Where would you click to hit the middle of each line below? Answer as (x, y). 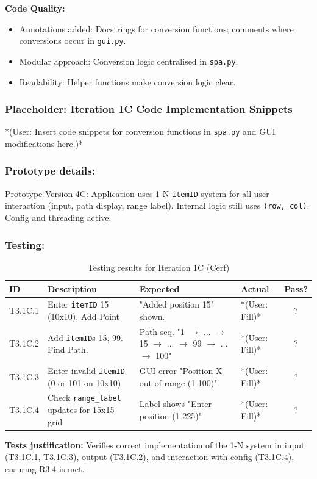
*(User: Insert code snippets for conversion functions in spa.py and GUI (140, 131)
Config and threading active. (58, 218)
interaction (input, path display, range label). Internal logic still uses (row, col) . (157, 205)
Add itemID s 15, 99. (85, 337)
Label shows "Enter (175, 404)
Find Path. (68, 349)
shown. (152, 316)
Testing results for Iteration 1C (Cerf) (158, 267)
